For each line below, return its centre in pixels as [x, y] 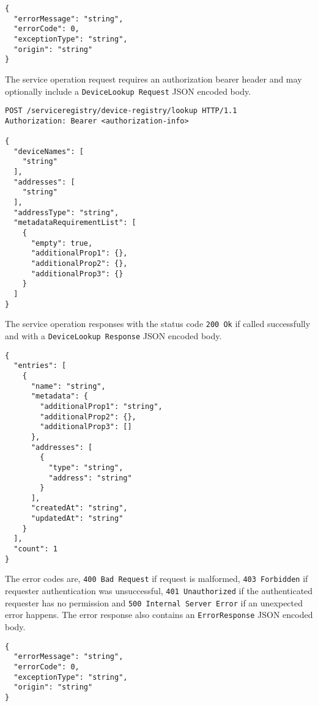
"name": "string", [68, 386]
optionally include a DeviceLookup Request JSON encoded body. [128, 91]
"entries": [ [40, 366]
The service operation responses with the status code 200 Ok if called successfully [158, 324]
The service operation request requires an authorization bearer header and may [153, 79]
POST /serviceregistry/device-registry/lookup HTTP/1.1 [121, 111]
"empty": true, [62, 243]
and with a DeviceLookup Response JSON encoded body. [113, 335]
